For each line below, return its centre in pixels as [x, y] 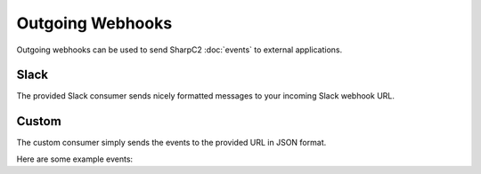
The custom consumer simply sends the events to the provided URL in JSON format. [171, 143]
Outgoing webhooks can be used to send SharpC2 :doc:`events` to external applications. [179, 50]
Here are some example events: [75, 159]
